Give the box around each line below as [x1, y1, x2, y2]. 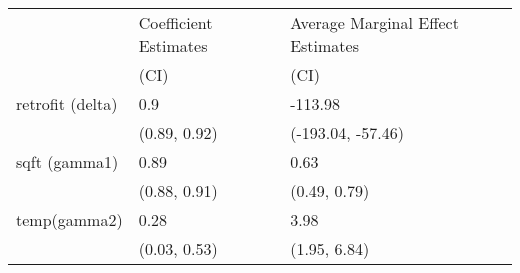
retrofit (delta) [16, 92, 118, 115]
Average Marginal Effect [290, 11, 459, 34]
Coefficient [138, 11, 213, 34]
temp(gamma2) [16, 208, 123, 231]
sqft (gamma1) [16, 150, 119, 173]
